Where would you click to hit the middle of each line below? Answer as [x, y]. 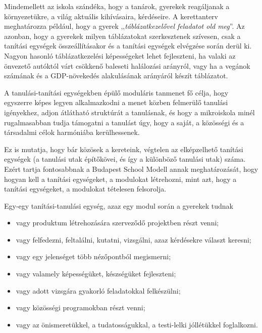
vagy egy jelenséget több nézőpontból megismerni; [93, 256]
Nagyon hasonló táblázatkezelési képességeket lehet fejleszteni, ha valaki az [120, 55]
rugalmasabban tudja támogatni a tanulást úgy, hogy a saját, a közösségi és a [124, 122]
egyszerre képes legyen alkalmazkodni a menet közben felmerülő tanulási [116, 102]
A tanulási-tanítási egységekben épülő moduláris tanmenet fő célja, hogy [116, 92]
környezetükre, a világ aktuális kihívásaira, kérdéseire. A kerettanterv [111, 16]
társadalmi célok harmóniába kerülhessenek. [72, 132]
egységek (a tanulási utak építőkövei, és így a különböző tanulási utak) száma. [125, 159]
